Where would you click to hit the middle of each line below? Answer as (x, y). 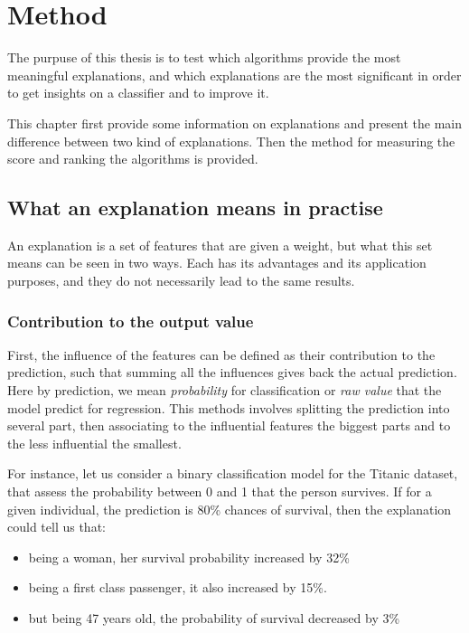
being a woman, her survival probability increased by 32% (189, 557)
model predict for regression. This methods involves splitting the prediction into (229, 407)
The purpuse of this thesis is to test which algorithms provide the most (204, 57)
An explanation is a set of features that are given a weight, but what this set (220, 245)
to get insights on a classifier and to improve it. (138, 93)
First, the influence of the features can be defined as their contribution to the (221, 354)
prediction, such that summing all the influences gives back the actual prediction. (232, 372)
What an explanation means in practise (195, 208)
